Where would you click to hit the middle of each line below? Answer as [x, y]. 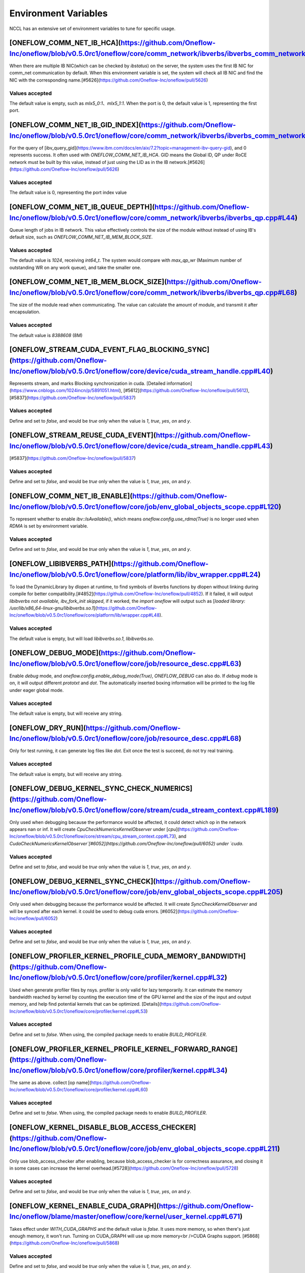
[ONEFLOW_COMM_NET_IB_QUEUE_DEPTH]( [82, 207]
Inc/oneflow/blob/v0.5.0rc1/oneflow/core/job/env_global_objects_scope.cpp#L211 [143, 1149]
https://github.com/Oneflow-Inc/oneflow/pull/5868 [64, 1243]
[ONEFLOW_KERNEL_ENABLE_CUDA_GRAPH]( [84, 1206]
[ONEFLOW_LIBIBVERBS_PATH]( [62, 564]
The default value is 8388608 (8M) [46, 335]
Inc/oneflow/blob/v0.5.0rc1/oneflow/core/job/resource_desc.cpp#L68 [124, 739]
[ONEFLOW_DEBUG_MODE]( [55, 653]
